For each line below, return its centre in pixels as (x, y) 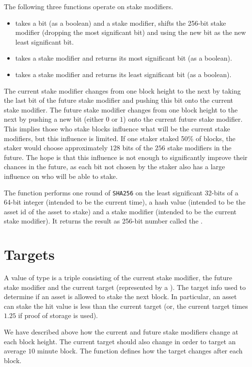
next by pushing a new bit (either (54, 119)
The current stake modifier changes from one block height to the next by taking (122, 90)
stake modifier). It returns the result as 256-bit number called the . (103, 221)
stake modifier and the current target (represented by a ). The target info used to (125, 287)
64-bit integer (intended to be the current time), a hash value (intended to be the (125, 202)
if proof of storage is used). (58, 315)
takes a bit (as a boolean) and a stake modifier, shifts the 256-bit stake (121, 23)
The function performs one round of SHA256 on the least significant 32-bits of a (121, 192)
